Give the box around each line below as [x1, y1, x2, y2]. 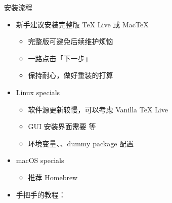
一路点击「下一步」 [28, 53, 92, 63]
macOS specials [16, 155, 64, 166]
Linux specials [16, 87, 60, 97]
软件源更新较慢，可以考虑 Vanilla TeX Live [28, 104, 168, 114]
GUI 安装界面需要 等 [28, 121, 96, 132]
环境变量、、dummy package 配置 [28, 138, 134, 148]
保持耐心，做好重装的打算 [28, 70, 113, 80]
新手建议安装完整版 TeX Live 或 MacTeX [16, 19, 149, 29]
